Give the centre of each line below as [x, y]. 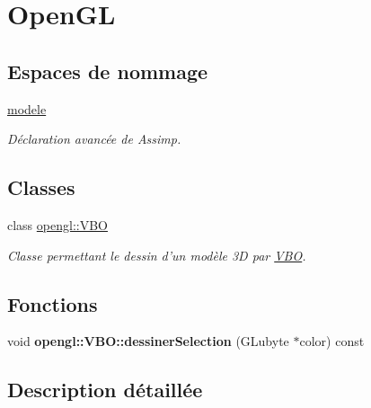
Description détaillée [105, 390]
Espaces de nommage [108, 71]
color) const [332, 341]
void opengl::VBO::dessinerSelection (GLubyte [148, 341]
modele [27, 108]
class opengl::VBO [57, 224]
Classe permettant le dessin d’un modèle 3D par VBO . [157, 255]
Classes [41, 187]
